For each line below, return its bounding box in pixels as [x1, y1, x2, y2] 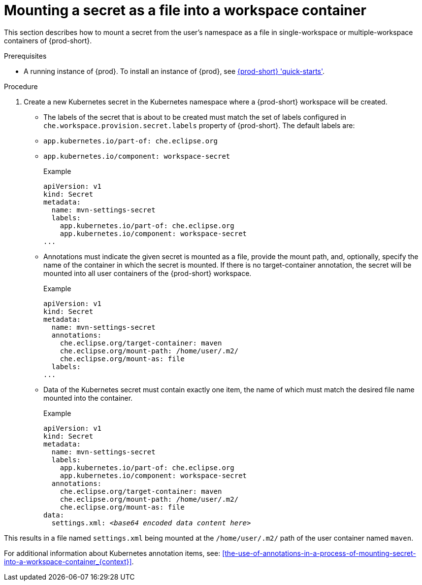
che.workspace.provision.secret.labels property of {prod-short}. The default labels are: [43, 121, 355, 130]
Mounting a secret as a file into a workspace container [4, 2, 366, 19]
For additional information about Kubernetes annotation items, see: [4, 549, 221, 557]
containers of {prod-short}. [4, 36, 92, 45]
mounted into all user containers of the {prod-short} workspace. [43, 269, 252, 277]
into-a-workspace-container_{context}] [4, 557, 132, 566]
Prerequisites [4, 51, 47, 60]
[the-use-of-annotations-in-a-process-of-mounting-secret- [222, 549, 416, 557]
